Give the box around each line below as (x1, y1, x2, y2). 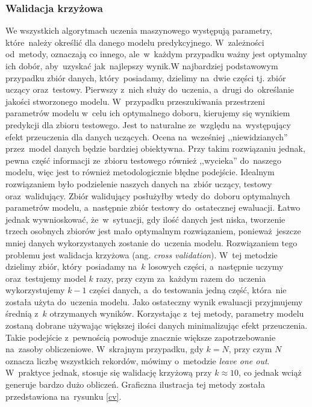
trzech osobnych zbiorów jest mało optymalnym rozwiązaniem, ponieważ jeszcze (5, 225, 301, 237)
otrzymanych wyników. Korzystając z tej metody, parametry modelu (49, 307, 304, 320)
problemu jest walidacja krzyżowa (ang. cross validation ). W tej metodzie (5, 248, 278, 261)
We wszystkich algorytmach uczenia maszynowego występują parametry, (5, 24, 272, 37)
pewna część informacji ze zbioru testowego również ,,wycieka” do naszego (5, 154, 281, 166)
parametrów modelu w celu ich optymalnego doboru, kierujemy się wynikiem (5, 107, 290, 119)
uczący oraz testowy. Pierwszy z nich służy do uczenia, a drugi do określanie (5, 83, 295, 96)
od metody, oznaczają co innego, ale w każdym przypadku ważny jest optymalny (5, 48, 308, 60)
